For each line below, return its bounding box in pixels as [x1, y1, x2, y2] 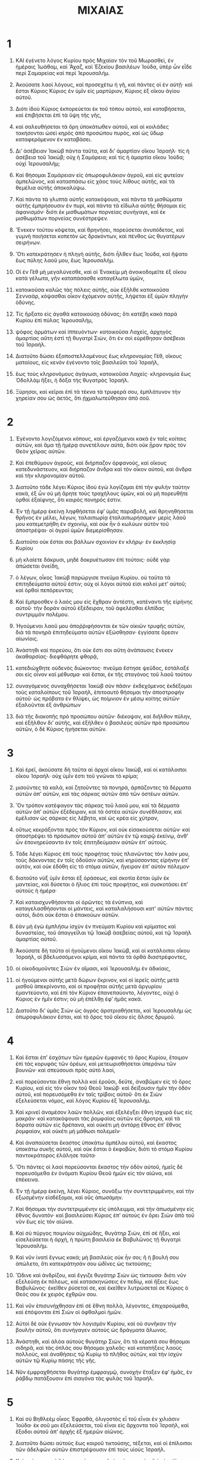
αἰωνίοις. [15, 635, 39, 642]
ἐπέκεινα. [15, 1176, 40, 1183]
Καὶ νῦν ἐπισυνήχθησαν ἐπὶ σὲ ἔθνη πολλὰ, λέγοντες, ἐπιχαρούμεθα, [15, 1302, 189, 1309]
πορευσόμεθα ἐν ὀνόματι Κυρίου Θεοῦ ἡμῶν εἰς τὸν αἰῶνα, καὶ [15, 1169, 173, 1176]
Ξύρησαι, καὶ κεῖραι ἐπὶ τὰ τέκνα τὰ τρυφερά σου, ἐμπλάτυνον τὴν [15, 388, 181, 395]
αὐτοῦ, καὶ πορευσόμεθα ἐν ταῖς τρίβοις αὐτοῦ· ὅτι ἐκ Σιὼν [15, 1091, 162, 1098]
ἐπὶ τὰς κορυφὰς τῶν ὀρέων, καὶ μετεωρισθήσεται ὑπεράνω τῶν [15, 1060, 176, 1067]
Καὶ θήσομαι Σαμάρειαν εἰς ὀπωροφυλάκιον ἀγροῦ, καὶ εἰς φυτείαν [15, 171, 184, 179]
